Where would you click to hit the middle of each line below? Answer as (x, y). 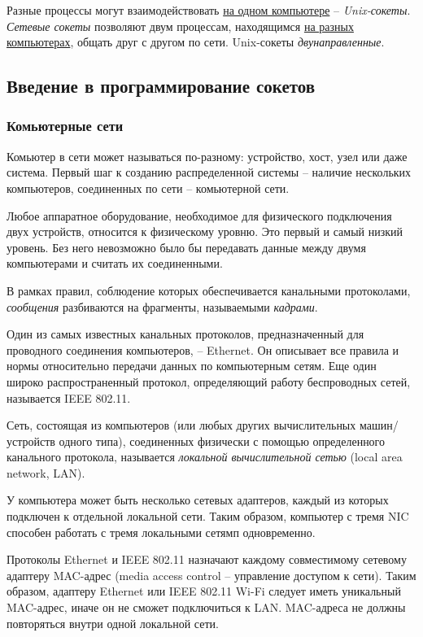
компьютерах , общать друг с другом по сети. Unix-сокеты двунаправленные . (196, 42)
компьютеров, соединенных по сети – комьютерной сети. (148, 188)
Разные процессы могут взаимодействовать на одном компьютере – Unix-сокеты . (209, 10)
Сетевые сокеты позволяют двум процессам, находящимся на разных (180, 26)
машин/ (379, 425)
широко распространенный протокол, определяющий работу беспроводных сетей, (209, 381)
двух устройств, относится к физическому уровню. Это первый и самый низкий (205, 231)
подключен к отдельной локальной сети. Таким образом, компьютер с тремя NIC (208, 516)
